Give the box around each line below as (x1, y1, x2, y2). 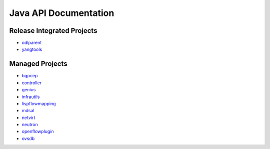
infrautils (21, 94, 40, 100)
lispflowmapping (21, 100, 56, 107)
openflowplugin (21, 129, 54, 135)
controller (21, 80, 42, 86)
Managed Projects (9, 60, 67, 68)
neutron (21, 122, 38, 128)
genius (21, 87, 36, 93)
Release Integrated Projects (9, 26, 97, 35)
